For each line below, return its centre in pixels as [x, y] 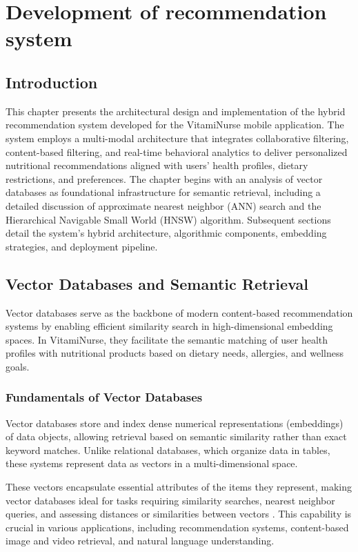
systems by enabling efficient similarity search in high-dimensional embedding [169, 326]
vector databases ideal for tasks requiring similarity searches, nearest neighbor [170, 500]
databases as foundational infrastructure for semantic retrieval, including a [163, 192]
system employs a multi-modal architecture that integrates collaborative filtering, [177, 138]
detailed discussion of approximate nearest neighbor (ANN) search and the [163, 205]
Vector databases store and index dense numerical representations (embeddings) [175, 423]
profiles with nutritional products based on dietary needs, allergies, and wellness [175, 353]
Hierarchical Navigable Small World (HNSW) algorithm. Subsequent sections [168, 219]
